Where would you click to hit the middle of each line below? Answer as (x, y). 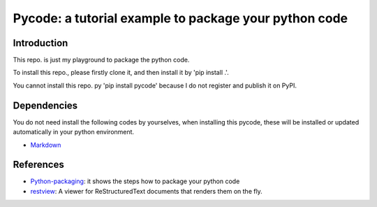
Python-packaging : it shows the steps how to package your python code (135, 181)
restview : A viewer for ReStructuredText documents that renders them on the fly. (147, 191)
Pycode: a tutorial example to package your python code (180, 18)
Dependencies (45, 105)
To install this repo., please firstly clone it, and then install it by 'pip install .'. (121, 73)
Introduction (40, 43)
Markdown (46, 145)
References (38, 165)
